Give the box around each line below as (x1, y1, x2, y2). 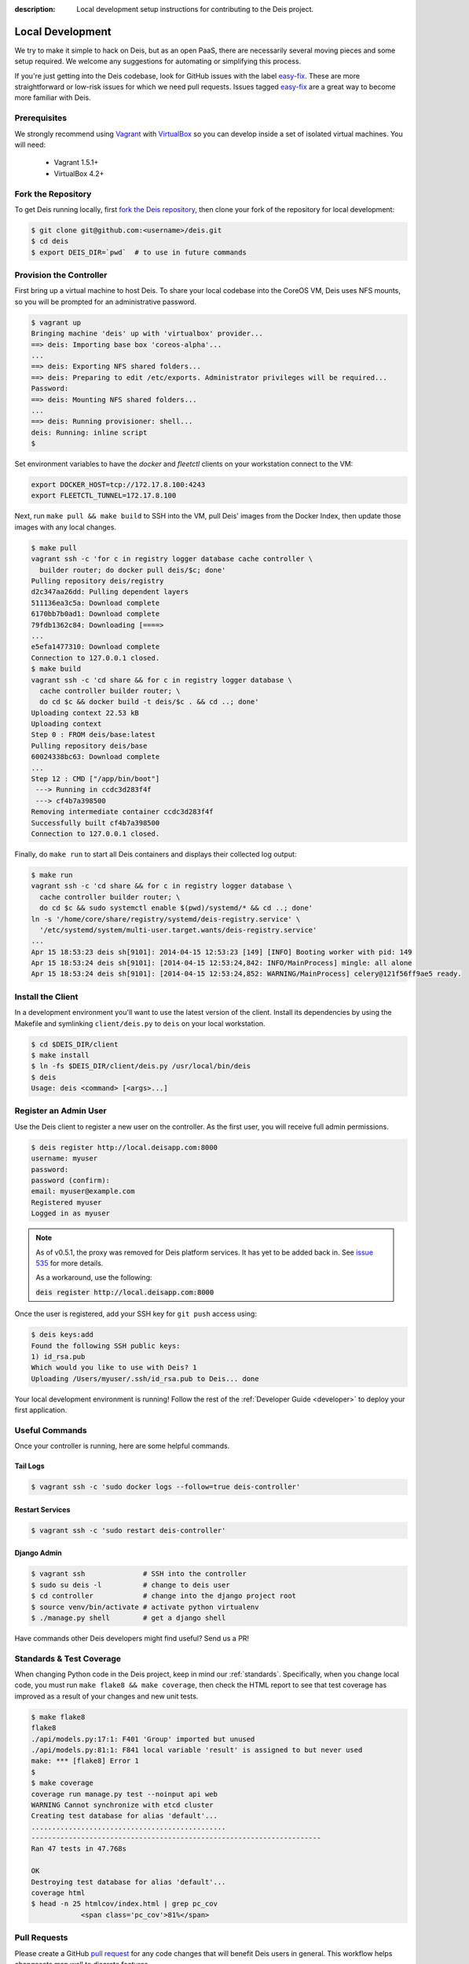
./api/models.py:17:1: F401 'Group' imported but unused (31, 1735, 255, 1743)
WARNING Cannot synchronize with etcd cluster (31, 1800, 214, 1809)
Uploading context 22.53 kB (31, 708, 139, 717)
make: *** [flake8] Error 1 (31, 1757, 139, 1765)
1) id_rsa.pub (31, 1352, 86, 1361)
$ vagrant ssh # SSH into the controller (31, 1570, 247, 1578)
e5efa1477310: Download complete (31, 643, 160, 651)
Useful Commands (14, 1424, 88, 1435)
